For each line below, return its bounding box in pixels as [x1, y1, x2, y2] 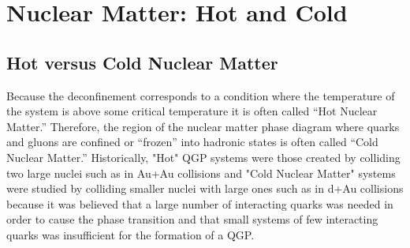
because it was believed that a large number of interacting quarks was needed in [6, 195, 393, 212]
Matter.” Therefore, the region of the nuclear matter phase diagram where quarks [6, 118, 400, 134]
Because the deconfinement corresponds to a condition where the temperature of [6, 87, 395, 103]
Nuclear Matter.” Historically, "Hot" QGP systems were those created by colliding [6, 148, 401, 165]
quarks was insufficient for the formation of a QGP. [6, 226, 255, 242]
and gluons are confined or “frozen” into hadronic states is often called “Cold [6, 133, 378, 150]
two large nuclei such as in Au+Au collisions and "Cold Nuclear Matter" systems [6, 164, 396, 181]
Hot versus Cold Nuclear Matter [6, 50, 278, 74]
